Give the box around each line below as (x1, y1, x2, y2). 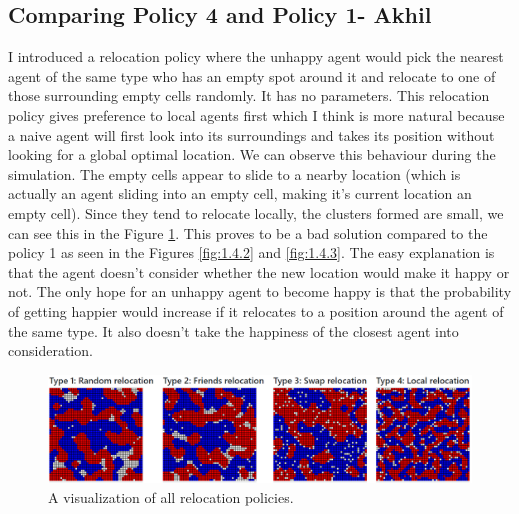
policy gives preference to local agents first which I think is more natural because (8, 104, 505, 125)
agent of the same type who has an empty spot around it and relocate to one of (8, 65, 496, 86)
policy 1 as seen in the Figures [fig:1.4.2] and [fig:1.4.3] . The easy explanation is (8, 242, 495, 263)
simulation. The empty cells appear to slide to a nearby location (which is (8, 163, 461, 184)
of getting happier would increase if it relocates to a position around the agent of (8, 300, 504, 321)
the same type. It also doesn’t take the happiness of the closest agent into (8, 320, 459, 341)
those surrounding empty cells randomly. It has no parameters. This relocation (8, 85, 490, 106)
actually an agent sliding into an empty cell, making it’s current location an (8, 183, 472, 204)
